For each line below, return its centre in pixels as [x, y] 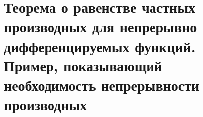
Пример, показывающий [83, 65]
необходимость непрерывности [102, 85]
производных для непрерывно [101, 27]
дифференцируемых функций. [100, 46]
